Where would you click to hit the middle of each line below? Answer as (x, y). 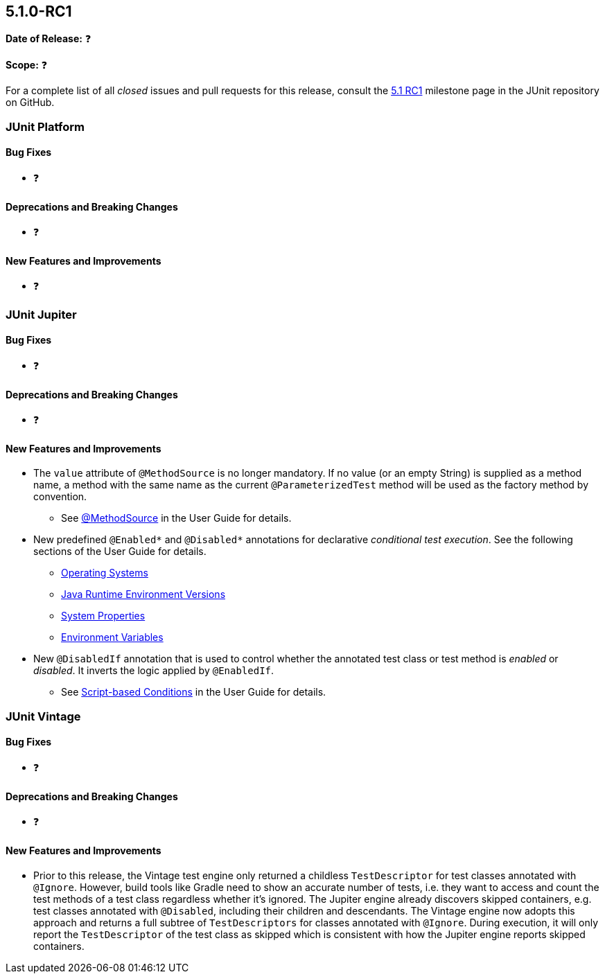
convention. (60, 497)
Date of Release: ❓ (49, 39)
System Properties (103, 616)
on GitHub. (30, 103)
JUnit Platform (45, 126)
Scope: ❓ (27, 65)
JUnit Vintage (43, 716)
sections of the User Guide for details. (120, 552)
